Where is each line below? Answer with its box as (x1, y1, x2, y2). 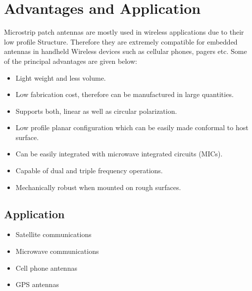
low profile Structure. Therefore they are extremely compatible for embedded (4, 36, 238, 47)
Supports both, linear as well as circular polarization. (15, 105, 177, 116)
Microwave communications (15, 246, 99, 256)
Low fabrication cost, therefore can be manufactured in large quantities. (15, 89, 234, 99)
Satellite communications (15, 229, 92, 240)
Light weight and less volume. (15, 72, 106, 83)
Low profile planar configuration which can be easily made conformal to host (15, 122, 249, 133)
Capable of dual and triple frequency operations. (15, 165, 163, 176)
